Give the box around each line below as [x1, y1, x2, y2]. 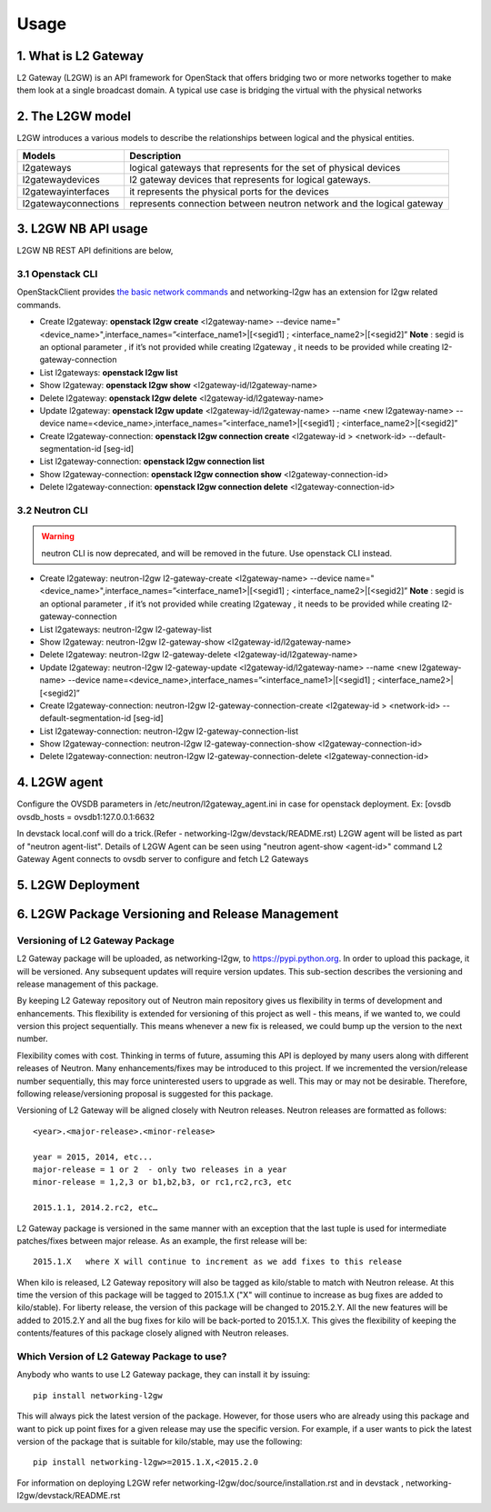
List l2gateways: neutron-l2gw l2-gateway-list [39, 624, 213, 635]
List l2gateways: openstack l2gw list [39, 366, 178, 377]
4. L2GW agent [16, 775, 104, 790]
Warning [41, 531, 75, 542]
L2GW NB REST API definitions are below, [16, 245, 174, 256]
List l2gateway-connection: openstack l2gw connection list [39, 456, 266, 467]
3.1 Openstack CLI [16, 268, 98, 281]
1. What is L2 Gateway [16, 48, 145, 64]
